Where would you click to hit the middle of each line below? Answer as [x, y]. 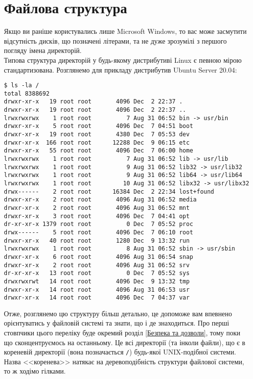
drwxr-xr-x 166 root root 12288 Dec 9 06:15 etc [97, 142]
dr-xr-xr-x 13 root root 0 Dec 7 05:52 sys [97, 273]
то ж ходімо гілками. [35, 371]
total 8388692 [27, 93]
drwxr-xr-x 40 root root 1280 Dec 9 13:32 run [97, 240]
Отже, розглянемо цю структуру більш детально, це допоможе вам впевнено [118, 313]
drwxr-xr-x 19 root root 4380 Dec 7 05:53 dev [97, 135]
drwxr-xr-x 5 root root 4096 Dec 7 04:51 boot [99, 126]
